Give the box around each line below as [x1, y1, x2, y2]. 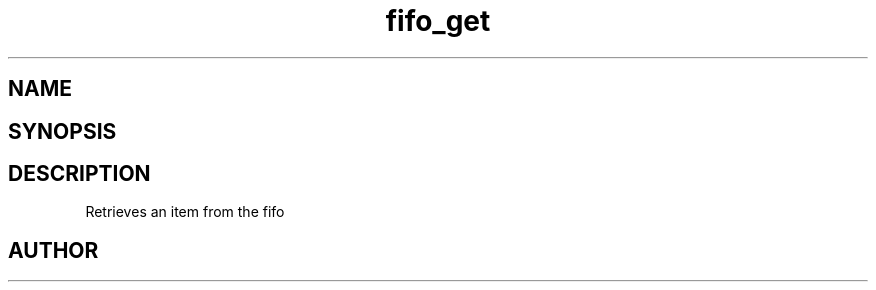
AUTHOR [8, 237, 99, 263]
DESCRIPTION [8, 161, 151, 187]
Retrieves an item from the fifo [85, 203, 285, 221]
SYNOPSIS [8, 118, 117, 144]
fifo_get [385, 4, 491, 38]
